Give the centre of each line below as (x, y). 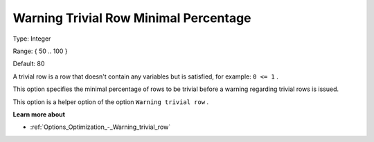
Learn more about (39, 114)
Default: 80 (29, 64)
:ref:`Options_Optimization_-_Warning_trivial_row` (100, 127)
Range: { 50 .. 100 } (41, 51)
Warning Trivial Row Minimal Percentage (132, 18)
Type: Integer (32, 39)
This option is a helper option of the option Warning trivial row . (111, 102)
